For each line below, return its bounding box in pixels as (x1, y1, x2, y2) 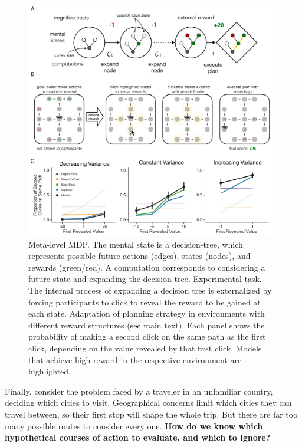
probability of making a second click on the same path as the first (28, 330, 266, 343)
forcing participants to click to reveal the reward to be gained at (28, 295, 261, 308)
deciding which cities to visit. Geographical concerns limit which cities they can (5, 396, 292, 409)
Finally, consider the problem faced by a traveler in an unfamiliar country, (5, 384, 273, 397)
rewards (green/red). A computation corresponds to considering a (28, 261, 265, 273)
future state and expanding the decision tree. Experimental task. (28, 272, 262, 285)
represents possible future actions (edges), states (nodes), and (28, 249, 251, 262)
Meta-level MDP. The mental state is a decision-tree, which (28, 238, 243, 250)
